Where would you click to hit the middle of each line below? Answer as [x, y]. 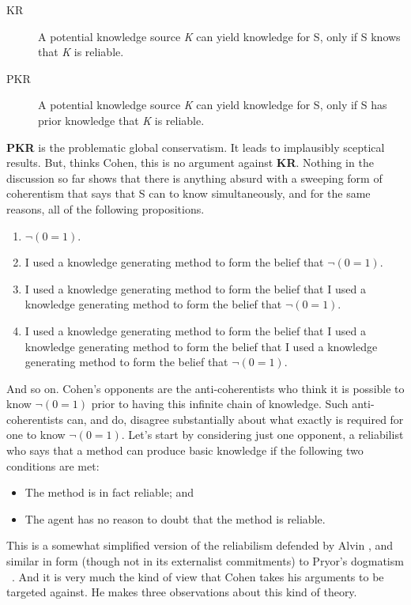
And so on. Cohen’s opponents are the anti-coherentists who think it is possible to [205, 388]
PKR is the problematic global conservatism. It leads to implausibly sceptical [196, 147]
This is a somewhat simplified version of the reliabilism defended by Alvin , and [200, 545]
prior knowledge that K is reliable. [121, 120]
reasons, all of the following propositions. [106, 208]
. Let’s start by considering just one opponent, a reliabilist [262, 435]
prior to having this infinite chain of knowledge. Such [220, 404]
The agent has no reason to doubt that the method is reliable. [175, 518]
